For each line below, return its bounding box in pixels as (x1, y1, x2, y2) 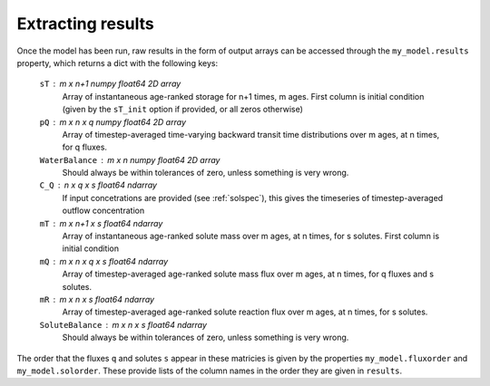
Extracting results (16, 14, 154, 34)
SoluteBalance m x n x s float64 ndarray (39, 319, 208, 330)
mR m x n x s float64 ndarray (39, 294, 154, 304)
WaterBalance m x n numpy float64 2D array (39, 154, 220, 165)
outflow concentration (62, 205, 145, 217)
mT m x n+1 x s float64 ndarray (39, 217, 163, 228)
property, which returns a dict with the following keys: (16, 57, 218, 68)
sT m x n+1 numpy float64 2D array (39, 78, 181, 90)
